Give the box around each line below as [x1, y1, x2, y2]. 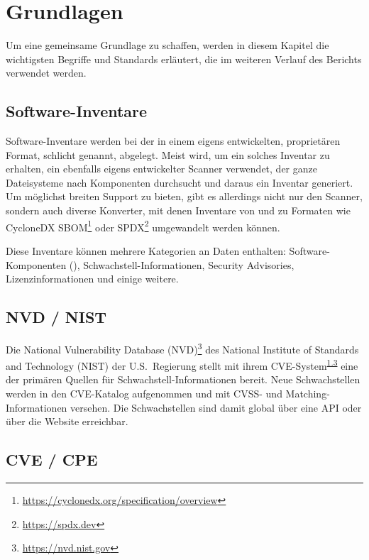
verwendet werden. [6, 65, 87, 80]
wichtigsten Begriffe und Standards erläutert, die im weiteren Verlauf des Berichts [6, 51, 362, 66]
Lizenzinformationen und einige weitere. [6, 271, 179, 286]
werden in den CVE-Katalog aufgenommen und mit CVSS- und [6, 386, 282, 400]
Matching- [285, 386, 330, 400]
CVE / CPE [6, 449, 98, 471]
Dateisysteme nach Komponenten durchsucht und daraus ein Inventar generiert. [6, 175, 353, 190]
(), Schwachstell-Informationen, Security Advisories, [69, 257, 294, 272]
